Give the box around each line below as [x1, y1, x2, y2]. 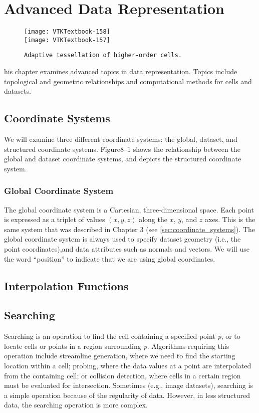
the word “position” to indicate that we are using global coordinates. [4, 253, 215, 264]
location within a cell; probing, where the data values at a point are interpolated [4, 360, 251, 370]
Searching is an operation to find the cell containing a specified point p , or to [4, 331, 240, 341]
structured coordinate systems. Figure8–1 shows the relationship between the [4, 143, 240, 154]
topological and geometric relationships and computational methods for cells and [4, 76, 252, 86]
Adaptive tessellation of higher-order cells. [24, 52, 182, 59]
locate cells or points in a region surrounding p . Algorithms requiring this [4, 340, 229, 351]
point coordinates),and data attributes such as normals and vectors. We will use [4, 244, 249, 254]
